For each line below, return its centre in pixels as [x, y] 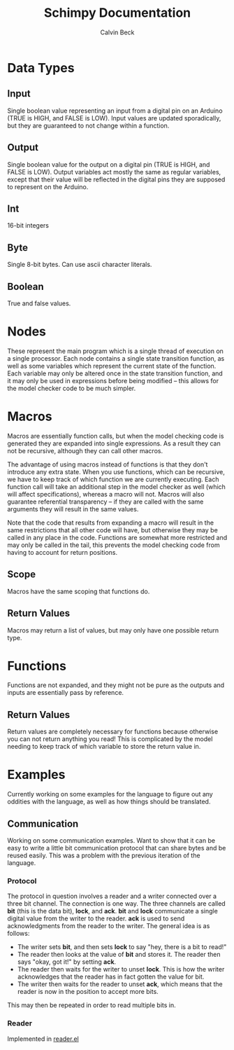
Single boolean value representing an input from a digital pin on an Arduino [115, 111]
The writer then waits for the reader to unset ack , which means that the [120, 984]
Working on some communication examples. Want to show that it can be [111, 841]
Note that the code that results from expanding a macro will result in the [111, 523]
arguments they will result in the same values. [73, 509]
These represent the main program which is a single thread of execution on [115, 351]
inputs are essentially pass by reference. [66, 693]
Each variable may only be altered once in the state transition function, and [115, 373]
